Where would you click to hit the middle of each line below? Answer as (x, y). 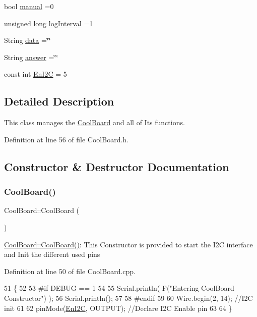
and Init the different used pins (52, 254)
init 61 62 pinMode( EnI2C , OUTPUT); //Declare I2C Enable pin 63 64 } (118, 308)
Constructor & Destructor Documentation (117, 166)
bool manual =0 (29, 6)
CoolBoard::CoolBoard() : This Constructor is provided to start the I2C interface (128, 244)
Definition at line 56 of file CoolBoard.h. (67, 139)
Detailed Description (59, 101)
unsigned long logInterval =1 (49, 23)
